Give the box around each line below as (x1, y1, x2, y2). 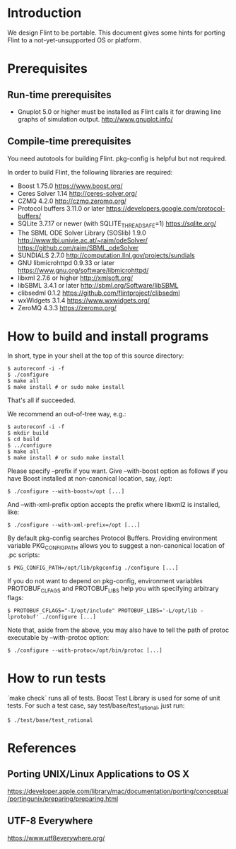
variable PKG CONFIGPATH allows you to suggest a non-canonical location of (7, 541, 225, 552)
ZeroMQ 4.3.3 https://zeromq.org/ (17, 303, 117, 312)
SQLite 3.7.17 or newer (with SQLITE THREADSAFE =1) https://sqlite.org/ (17, 219, 217, 229)
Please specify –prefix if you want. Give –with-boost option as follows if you (7, 467, 228, 475)
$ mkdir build (7, 430, 49, 437)
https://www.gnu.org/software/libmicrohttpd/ (17, 266, 149, 274)
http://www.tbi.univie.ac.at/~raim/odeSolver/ (17, 235, 148, 245)
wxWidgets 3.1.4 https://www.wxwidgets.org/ (17, 295, 151, 305)
